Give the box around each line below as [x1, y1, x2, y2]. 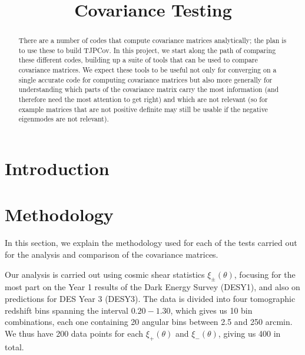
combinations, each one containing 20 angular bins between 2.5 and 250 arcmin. [5, 315, 293, 328]
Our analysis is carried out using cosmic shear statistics [5, 268, 205, 280]
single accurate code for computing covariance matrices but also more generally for [18, 74, 273, 84]
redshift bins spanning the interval [5, 304, 128, 316]
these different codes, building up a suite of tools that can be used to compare [18, 55, 258, 65]
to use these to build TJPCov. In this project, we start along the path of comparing [18, 45, 276, 55]
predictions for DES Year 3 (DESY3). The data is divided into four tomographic [5, 292, 296, 304]
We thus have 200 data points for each [5, 327, 144, 339]
